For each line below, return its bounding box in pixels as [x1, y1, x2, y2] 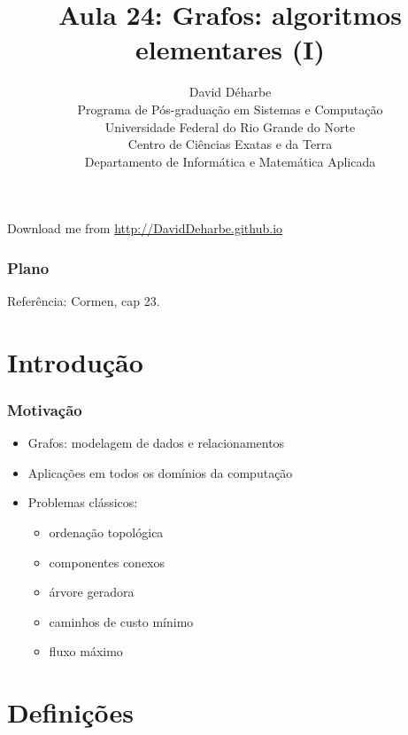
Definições [7, 694, 134, 731]
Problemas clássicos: [27, 493, 138, 512]
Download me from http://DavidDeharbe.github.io [7, 219, 283, 238]
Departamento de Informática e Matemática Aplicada [84, 152, 376, 170]
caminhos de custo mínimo [49, 612, 194, 630]
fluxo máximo [49, 642, 123, 661]
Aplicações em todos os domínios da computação [27, 463, 293, 481]
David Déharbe [189, 82, 272, 101]
